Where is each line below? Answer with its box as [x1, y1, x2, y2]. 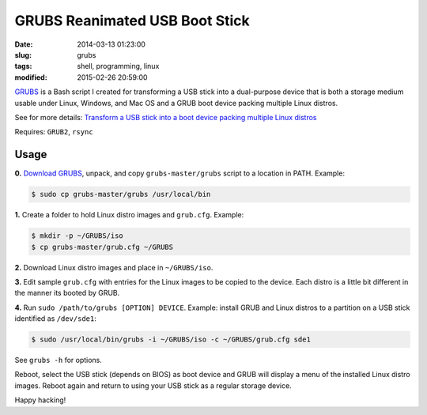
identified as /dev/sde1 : [14, 314, 96, 323]
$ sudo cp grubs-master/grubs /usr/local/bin [31, 190, 211, 199]
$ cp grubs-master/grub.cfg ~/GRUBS [31, 242, 174, 251]
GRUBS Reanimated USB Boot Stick [14, 12, 251, 29]
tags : [14, 62, 32, 71]
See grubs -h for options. [14, 356, 103, 365]
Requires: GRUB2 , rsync [14, 127, 94, 137]
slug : [14, 50, 32, 59]
